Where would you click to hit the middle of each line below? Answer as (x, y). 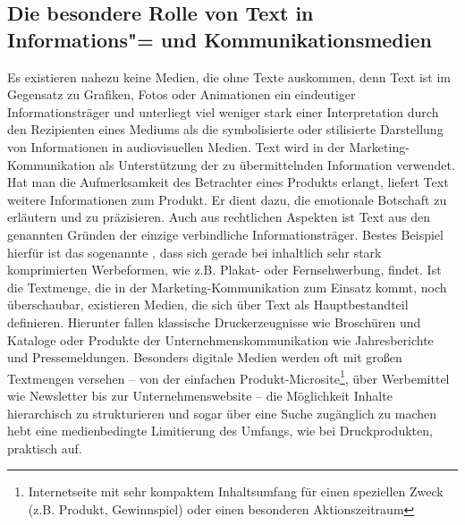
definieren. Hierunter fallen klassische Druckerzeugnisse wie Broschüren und (214, 322)
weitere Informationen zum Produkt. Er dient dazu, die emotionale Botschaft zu (227, 199)
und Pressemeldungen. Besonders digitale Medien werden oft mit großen (205, 357)
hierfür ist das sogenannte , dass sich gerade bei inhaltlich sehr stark (194, 252)
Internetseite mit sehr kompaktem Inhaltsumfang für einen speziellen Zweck (236, 491)
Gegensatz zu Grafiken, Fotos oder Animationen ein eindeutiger (182, 94)
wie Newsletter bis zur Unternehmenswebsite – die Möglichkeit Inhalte (200, 395)
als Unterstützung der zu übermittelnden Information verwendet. (277, 164)
